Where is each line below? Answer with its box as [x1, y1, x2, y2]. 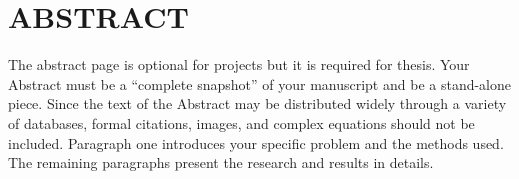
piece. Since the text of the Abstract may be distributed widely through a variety [8, 93, 507, 114]
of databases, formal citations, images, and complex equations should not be [8, 112, 475, 133]
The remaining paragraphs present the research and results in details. [8, 152, 434, 173]
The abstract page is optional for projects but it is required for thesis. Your [8, 54, 470, 75]
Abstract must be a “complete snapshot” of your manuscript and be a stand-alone [8, 73, 512, 94]
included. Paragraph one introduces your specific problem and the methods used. [8, 132, 504, 153]
